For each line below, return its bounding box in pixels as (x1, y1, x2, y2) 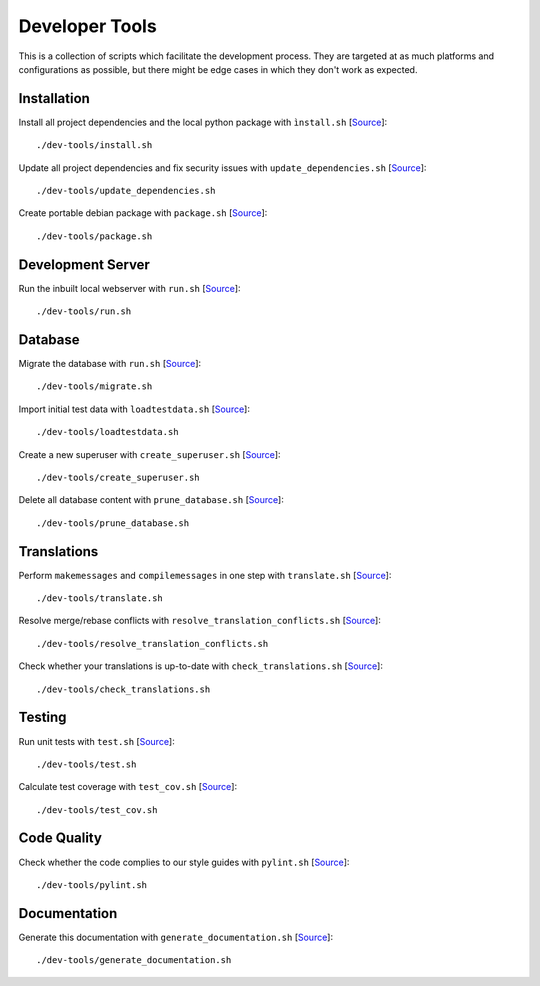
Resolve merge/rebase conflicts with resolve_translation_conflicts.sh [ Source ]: (18, 615, 382, 627)
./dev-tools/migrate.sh (36, 381, 153, 392)
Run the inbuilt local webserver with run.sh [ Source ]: (18, 282, 241, 294)
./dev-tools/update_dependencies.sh (36, 185, 216, 197)
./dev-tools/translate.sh (36, 593, 164, 604)
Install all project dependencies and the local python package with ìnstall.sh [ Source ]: (18, 116, 388, 128)
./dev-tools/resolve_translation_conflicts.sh (36, 638, 269, 649)
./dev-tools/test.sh (36, 758, 137, 770)
